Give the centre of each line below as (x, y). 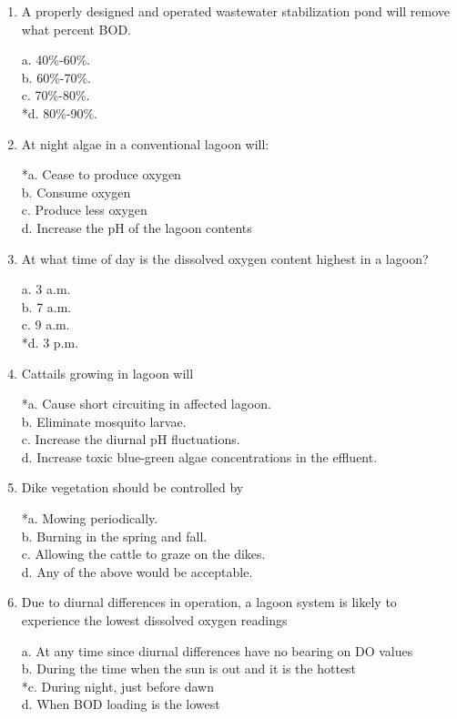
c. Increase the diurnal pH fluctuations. (131, 439)
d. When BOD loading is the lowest (121, 704)
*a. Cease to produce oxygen (101, 174)
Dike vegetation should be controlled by (132, 487)
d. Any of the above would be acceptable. (137, 571)
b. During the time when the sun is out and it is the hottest (189, 668)
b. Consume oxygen (76, 192)
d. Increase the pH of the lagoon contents (137, 227)
